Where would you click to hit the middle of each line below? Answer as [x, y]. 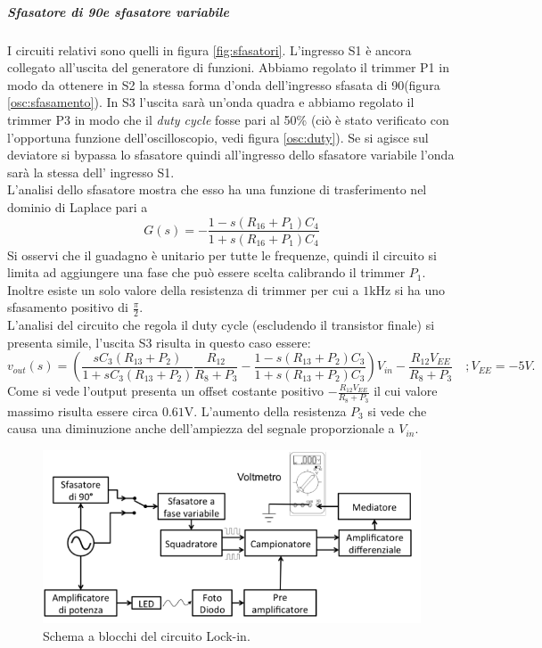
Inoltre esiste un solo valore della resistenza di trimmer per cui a [183, 289]
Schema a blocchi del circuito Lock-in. [147, 636]
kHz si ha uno [407, 289]
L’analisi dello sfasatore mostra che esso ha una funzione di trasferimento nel [217, 189]
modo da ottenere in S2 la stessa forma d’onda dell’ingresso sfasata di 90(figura [224, 84]
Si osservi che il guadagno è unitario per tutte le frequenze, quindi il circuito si [222, 254]
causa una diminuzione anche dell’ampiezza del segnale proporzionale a [201, 428]
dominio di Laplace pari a [78, 206]
